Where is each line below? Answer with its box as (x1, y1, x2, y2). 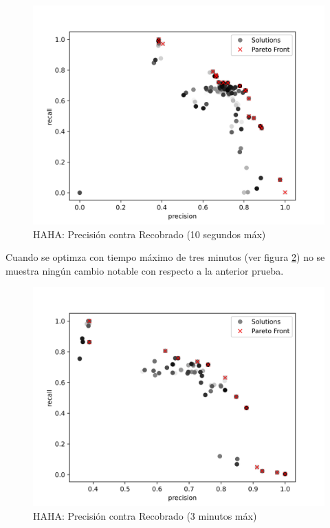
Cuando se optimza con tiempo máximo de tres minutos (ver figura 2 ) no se (5, 250, 325, 264)
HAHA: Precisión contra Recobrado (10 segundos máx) (33, 226, 266, 241)
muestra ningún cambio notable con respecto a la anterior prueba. (5, 263, 284, 277)
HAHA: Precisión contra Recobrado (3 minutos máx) (33, 508, 257, 522)
